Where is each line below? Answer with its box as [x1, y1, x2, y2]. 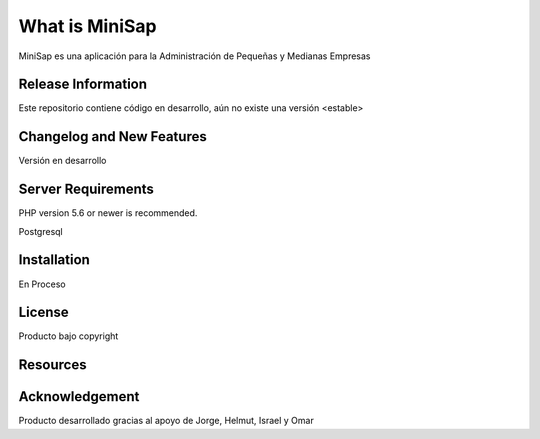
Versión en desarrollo [18, 155, 107, 167]
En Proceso [18, 278, 66, 290]
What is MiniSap [18, 15, 157, 37]
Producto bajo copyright [18, 330, 119, 342]
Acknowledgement [18, 388, 140, 405]
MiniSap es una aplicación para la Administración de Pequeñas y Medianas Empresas [18, 50, 371, 62]
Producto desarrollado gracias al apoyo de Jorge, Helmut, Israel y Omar [18, 415, 314, 427]
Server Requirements [18, 181, 155, 198]
